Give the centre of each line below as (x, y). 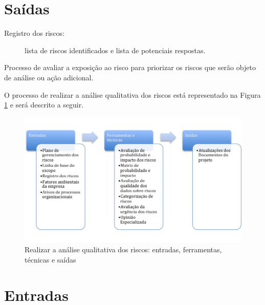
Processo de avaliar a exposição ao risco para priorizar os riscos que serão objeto (130, 67)
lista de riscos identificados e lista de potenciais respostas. (115, 50)
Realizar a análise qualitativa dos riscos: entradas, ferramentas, (123, 249)
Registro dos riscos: (35, 33)
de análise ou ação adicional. (49, 77)
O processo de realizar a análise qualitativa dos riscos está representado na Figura (132, 94)
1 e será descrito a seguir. (44, 105)
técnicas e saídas (50, 260)
